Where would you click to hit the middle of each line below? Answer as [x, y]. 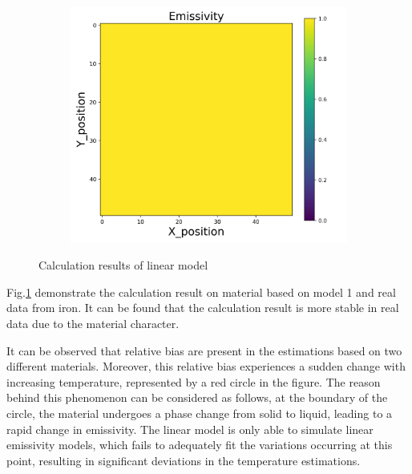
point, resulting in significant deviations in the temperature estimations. [184, 460]
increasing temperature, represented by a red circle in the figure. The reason [194, 381]
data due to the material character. [93, 323]
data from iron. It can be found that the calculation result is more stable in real [203, 308]
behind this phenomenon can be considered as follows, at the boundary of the [197, 397]
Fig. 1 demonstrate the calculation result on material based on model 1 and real [201, 292]
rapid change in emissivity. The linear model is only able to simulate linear [190, 429]
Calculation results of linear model [123, 265]
